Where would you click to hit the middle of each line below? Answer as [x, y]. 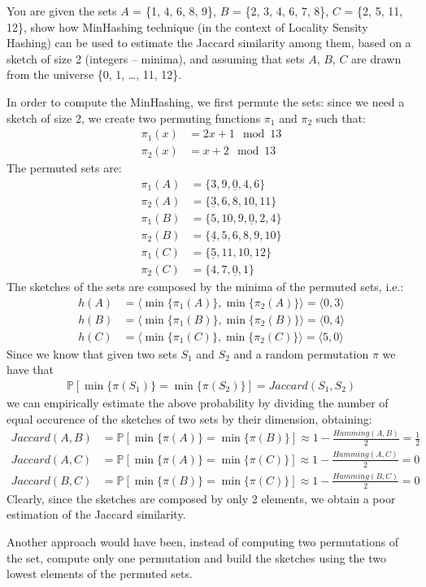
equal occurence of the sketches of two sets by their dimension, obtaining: [189, 418]
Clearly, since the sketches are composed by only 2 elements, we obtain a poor [201, 498]
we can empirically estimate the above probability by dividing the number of [198, 402]
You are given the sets [62, 11]
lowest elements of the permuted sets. [100, 574]
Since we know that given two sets [92, 353]
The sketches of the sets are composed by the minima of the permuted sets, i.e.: [205, 286]
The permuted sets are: [64, 168]
